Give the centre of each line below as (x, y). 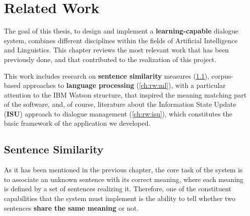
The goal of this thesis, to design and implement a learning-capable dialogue (121, 31)
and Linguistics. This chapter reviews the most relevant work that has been (116, 50)
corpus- (222, 75)
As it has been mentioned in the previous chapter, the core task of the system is (123, 170)
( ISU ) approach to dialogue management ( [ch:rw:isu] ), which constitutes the (118, 113)
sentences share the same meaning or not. (71, 208)
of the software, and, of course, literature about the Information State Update (120, 104)
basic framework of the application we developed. (77, 123)
